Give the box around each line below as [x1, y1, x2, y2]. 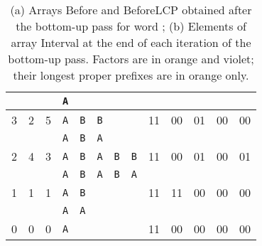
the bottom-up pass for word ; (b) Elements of [16, 18, 246, 34]
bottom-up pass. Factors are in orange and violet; [8, 50, 254, 67]
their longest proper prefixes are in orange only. [13, 67, 249, 83]
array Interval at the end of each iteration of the [11, 34, 251, 50]
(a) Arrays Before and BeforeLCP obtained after [10, 1, 252, 18]
